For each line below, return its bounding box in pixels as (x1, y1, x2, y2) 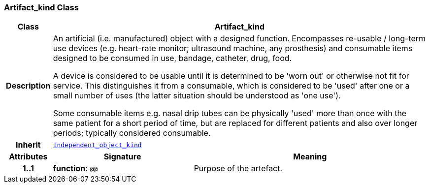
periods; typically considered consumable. (53, 128, 211, 138)
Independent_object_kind (53, 141, 142, 149)
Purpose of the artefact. (194, 163, 283, 174)
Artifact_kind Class (4, 2, 79, 12)
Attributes (9, 152, 48, 162)
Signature (103, 152, 141, 162)
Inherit (15, 140, 41, 150)
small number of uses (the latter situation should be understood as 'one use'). (53, 91, 341, 101)
